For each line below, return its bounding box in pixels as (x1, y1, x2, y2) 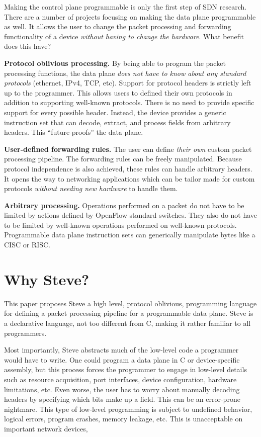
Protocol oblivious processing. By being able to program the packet (4, 57, 226, 68)
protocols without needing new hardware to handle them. (4, 183, 178, 194)
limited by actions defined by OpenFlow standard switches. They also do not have (4, 210, 257, 220)
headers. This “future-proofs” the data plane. (4, 127, 143, 137)
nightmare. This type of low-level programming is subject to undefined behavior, (4, 403, 252, 414)
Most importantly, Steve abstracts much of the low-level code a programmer (4, 344, 239, 355)
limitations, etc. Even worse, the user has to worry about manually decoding (4, 384, 240, 394)
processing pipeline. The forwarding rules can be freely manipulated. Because (4, 153, 242, 164)
